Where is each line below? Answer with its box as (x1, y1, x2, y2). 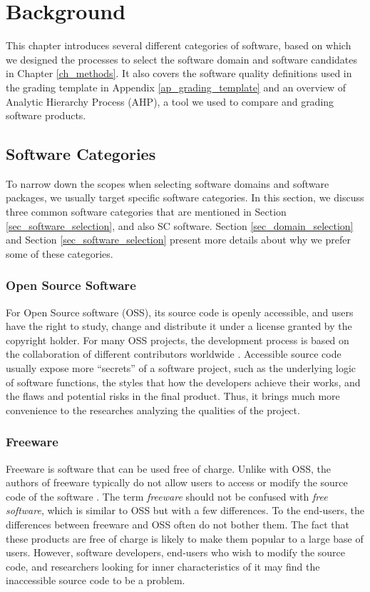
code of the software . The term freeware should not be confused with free (6, 488, 328, 503)
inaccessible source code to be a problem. (6, 573, 185, 588)
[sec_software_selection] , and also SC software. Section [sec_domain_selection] (6, 218, 354, 233)
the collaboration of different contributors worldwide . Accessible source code (6, 346, 341, 361)
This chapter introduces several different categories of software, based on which (6, 38, 351, 53)
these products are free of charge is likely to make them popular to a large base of (6, 531, 364, 546)
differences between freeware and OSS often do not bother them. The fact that (6, 517, 350, 532)
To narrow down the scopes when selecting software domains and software (6, 176, 329, 191)
